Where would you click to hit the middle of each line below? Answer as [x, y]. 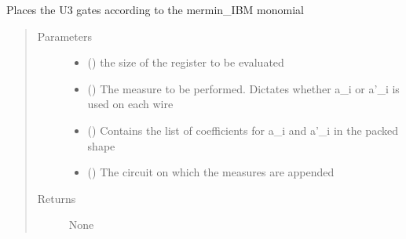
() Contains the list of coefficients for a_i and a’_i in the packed [243, 130]
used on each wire [130, 104]
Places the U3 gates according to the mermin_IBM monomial [155, 9]
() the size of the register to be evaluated [186, 62]
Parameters [64, 36]
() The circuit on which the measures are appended [211, 172]
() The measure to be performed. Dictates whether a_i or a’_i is [243, 88]
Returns [57, 198]
